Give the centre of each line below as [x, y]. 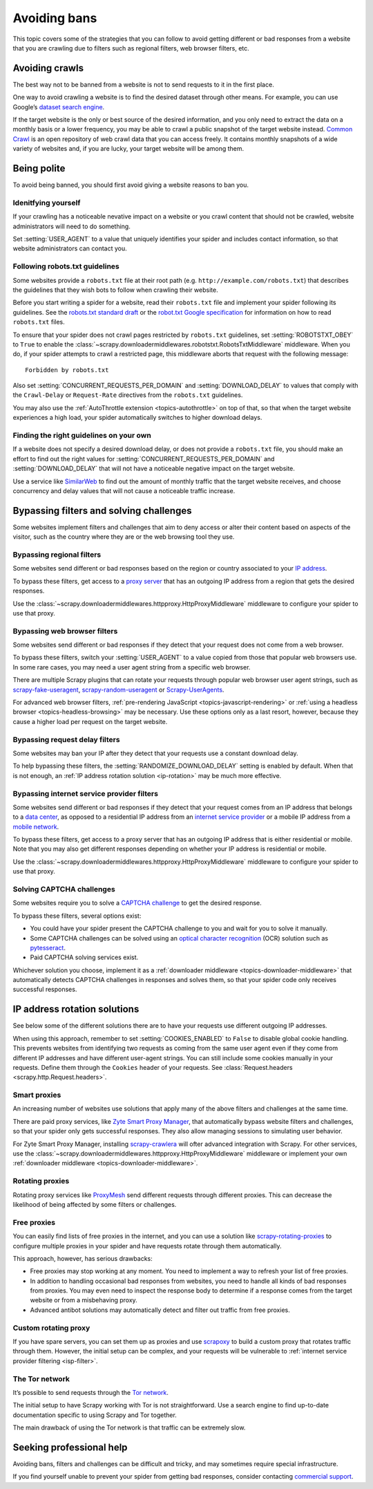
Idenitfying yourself [47, 203]
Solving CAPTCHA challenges [64, 889]
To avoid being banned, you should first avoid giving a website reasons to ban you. [131, 185]
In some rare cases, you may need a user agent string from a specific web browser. [132, 667]
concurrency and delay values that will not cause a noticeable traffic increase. [124, 490]
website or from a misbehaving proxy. [84, 1300]
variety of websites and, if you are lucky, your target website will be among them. [128, 149]
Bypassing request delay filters [66, 739]
